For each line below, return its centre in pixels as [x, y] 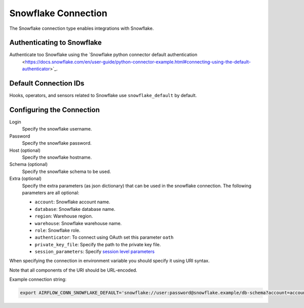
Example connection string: [38, 279]
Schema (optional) [29, 164]
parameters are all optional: [51, 193]
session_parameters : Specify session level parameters [94, 252]
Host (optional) [25, 150]
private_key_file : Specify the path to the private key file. [98, 244]
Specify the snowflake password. [57, 143]
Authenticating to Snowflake [56, 43]
